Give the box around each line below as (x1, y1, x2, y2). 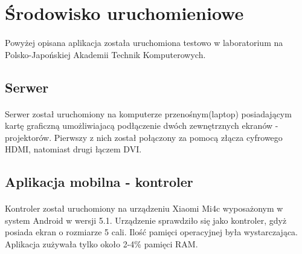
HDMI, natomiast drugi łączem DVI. (5, 143, 142, 155)
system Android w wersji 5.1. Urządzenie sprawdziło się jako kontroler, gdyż (5, 213, 287, 226)
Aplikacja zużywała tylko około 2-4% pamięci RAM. (5, 238, 198, 250)
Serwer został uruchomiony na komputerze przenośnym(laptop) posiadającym (5, 107, 292, 120)
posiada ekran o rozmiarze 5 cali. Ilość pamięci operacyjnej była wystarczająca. (5, 226, 298, 238)
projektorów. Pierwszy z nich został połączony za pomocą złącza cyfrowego (5, 131, 283, 143)
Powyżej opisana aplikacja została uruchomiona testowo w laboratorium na (5, 36, 283, 48)
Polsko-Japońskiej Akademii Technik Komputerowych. (5, 48, 206, 60)
